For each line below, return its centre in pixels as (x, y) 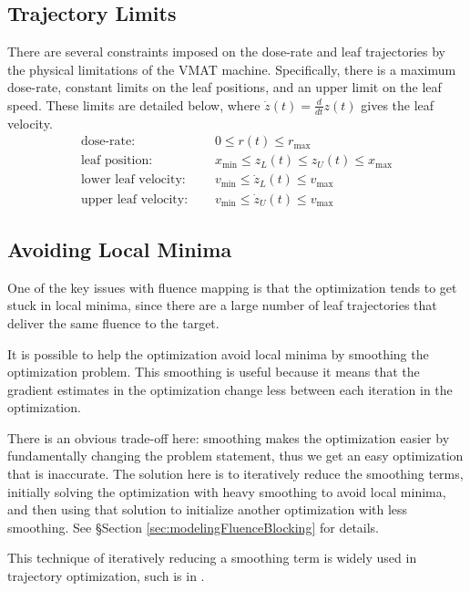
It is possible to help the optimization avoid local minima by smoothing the (218, 353)
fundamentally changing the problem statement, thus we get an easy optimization (235, 456)
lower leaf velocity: (133, 180)
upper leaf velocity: (134, 199)
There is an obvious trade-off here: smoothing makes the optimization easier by (229, 437)
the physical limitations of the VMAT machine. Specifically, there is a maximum (232, 69)
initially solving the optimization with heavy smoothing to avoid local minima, (227, 491)
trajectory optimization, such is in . (106, 576)
